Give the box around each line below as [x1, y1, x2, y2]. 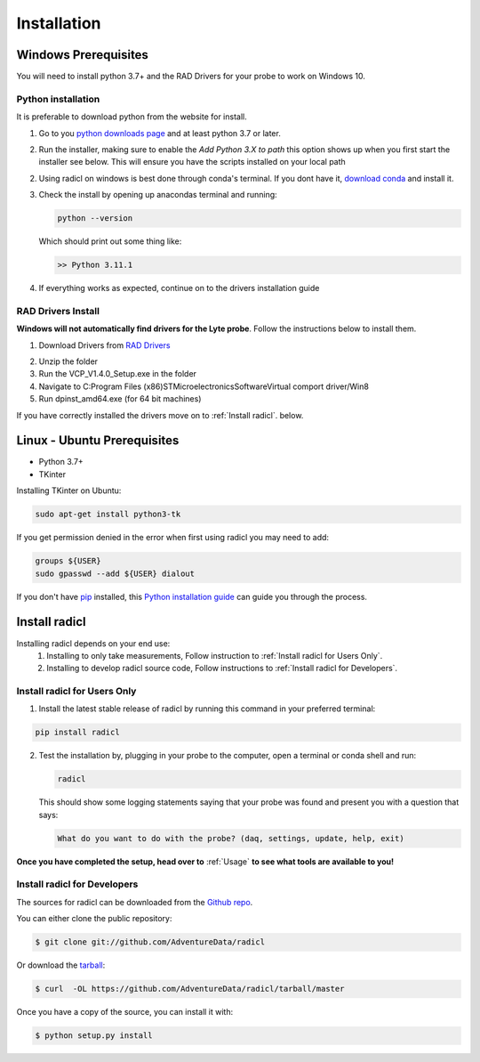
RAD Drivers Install [16, 304, 100, 317]
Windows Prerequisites [16, 47, 148, 62]
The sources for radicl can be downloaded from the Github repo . [16, 896, 253, 907]
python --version [57, 214, 133, 223]
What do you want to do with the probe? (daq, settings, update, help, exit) [57, 833, 404, 843]
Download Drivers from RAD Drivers [38, 339, 171, 351]
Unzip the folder [38, 356, 98, 367]
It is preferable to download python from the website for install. [16, 111, 248, 122]
